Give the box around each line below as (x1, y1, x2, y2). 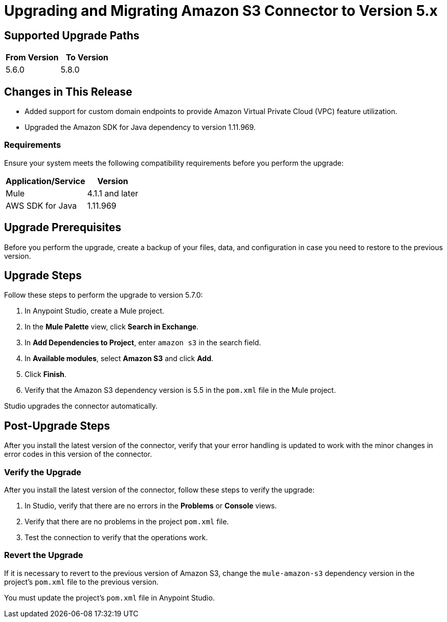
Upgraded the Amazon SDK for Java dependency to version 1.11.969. (25, 123, 256, 132)
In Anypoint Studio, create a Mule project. (25, 306, 164, 316)
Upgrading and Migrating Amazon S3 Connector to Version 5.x (4, 2, 438, 19)
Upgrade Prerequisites (4, 221, 121, 234)
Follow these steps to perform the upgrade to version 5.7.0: (4, 291, 203, 300)
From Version (6, 52, 59, 63)
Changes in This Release (4, 85, 132, 98)
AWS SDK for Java (6, 200, 77, 211)
